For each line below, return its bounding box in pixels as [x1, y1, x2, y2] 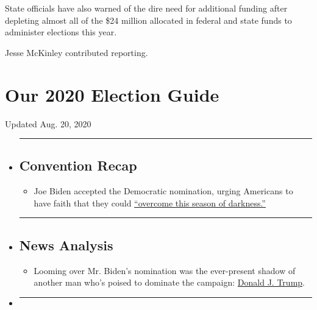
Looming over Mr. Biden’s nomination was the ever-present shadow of [34, 264, 296, 277]
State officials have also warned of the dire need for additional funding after [5, 2, 288, 14]
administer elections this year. [5, 26, 117, 38]
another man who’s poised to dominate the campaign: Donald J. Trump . [34, 276, 305, 289]
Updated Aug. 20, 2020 [5, 117, 91, 130]
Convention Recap [19, 156, 137, 175]
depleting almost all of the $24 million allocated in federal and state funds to [5, 13, 292, 26]
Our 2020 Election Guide [5, 82, 219, 107]
